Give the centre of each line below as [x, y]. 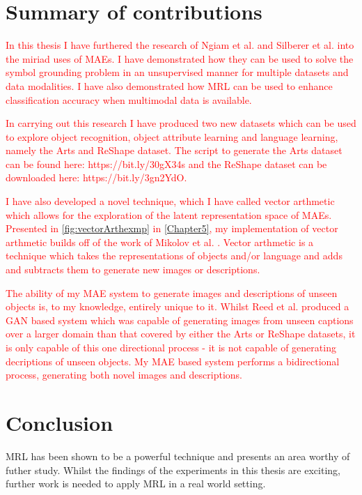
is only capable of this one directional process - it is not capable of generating [171, 347]
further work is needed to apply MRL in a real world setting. [136, 483]
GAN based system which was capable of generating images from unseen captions [180, 320]
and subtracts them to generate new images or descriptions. [133, 269]
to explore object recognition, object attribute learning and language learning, [172, 136]
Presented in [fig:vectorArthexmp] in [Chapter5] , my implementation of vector [172, 228]
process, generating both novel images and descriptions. [124, 375]
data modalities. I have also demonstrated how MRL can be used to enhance [169, 85]
